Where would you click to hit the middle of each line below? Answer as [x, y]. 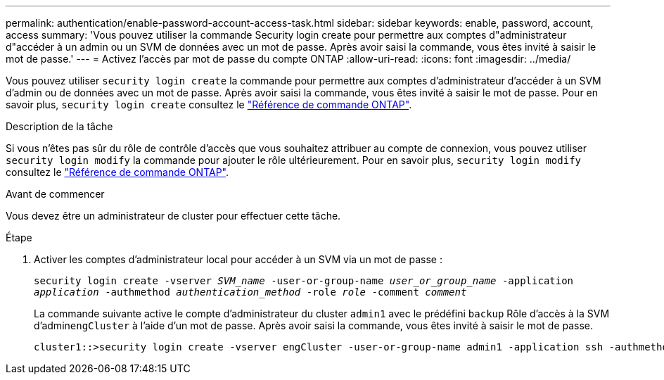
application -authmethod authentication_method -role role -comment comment [250, 292]
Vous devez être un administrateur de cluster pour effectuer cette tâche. [173, 216]
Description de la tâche [59, 126]
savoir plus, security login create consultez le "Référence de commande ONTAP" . [209, 104]
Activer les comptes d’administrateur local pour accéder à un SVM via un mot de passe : [238, 259]
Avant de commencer [55, 194]
